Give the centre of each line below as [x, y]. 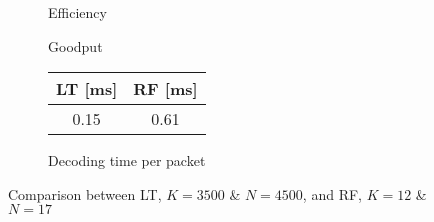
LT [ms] [87, 89]
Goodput [75, 45]
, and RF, [332, 193]
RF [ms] [165, 89]
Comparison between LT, [85, 193]
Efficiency [77, 12]
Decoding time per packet [127, 160]
